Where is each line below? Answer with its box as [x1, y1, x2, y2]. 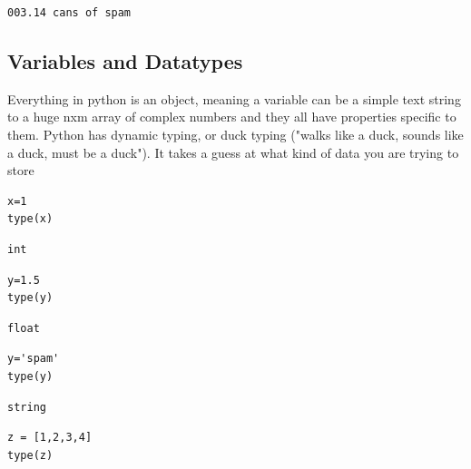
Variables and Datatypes [7, 46, 243, 74]
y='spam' [7, 352, 60, 366]
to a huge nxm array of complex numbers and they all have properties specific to [7, 107, 456, 126]
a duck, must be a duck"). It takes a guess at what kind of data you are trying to [7, 142, 459, 161]
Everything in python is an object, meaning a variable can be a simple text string [7, 89, 461, 108]
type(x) [7, 212, 54, 226]
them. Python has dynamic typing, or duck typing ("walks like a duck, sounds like [7, 124, 464, 143]
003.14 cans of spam [7, 6, 132, 19]
